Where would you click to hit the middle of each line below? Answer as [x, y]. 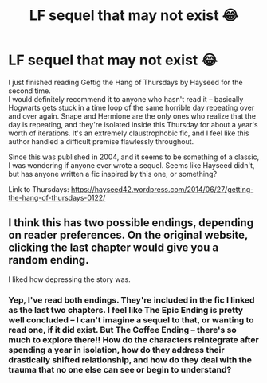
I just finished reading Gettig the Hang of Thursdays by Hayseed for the [126, 82]
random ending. [49, 260]
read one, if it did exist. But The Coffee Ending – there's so [122, 330]
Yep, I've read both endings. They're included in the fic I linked [132, 299]
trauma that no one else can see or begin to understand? [120, 369]
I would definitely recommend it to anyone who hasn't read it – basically [126, 99]
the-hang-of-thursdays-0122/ [57, 197]
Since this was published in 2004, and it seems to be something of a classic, [134, 157]
